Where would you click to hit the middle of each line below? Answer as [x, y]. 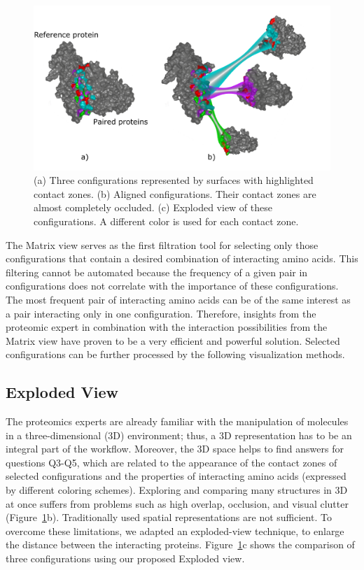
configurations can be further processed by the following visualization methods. [175, 354]
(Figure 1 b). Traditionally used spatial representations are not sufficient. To [169, 517]
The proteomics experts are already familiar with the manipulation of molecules [177, 421]
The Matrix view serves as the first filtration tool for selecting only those [162, 244]
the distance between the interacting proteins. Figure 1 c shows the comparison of [180, 544]
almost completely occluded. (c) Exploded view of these [153, 207]
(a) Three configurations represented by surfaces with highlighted [174, 180]
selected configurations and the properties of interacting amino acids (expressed [176, 476]
